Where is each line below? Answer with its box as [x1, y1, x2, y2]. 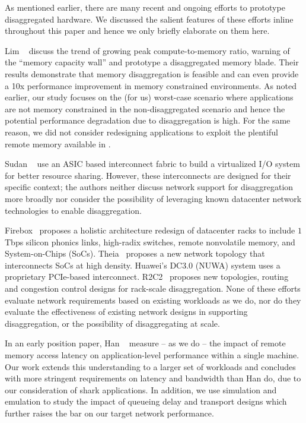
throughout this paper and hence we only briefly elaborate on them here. [5, 24, 270, 37]
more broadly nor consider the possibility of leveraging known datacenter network [5, 192, 302, 204]
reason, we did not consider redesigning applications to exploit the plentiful [5, 125, 278, 138]
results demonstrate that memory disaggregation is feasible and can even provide [5, 67, 299, 80]
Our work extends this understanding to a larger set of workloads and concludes [5, 360, 296, 373]
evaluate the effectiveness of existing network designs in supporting [5, 305, 248, 318]
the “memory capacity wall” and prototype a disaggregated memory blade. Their [5, 56, 299, 68]
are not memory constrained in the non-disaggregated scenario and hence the [5, 102, 285, 115]
